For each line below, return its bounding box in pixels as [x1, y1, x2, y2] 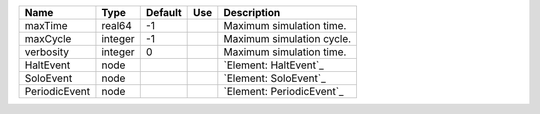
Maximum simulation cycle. [223, 32, 352, 45]
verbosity [24, 45, 70, 59]
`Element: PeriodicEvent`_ [223, 85, 344, 98]
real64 [101, 19, 132, 32]
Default [145, 6, 182, 19]
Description [223, 6, 281, 19]
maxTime [24, 19, 69, 32]
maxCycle [24, 32, 72, 45]
